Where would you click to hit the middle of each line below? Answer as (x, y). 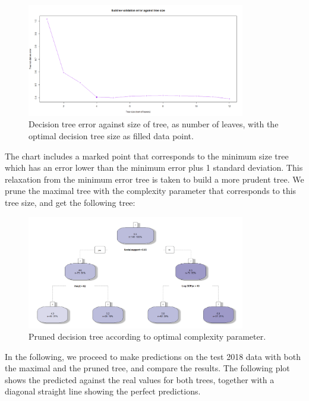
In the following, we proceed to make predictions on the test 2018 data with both (153, 356)
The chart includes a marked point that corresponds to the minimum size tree (147, 156)
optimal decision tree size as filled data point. (111, 136)
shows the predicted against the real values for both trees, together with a (140, 379)
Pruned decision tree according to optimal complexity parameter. (147, 336)
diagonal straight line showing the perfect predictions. (103, 391)
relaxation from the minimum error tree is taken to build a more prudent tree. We (154, 179)
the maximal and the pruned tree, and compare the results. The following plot (147, 368)
